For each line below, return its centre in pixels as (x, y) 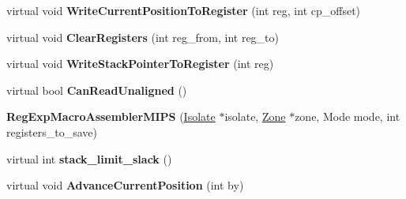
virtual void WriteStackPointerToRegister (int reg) (140, 64)
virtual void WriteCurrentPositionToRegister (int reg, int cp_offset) (184, 10)
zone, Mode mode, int (348, 116)
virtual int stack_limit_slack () (89, 158)
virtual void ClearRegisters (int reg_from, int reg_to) (143, 37)
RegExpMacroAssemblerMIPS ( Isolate (111, 116)
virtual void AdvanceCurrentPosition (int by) (125, 185)
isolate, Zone (255, 116)
